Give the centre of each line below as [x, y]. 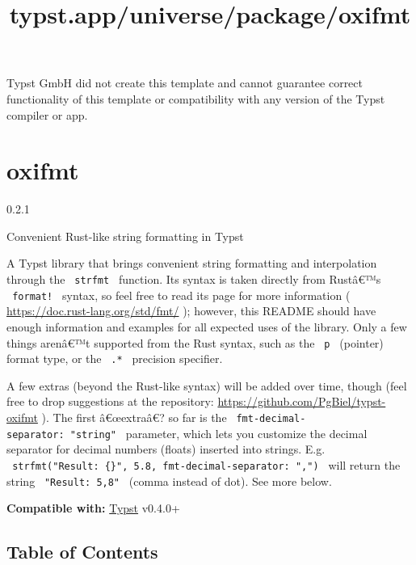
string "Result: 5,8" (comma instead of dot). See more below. [169, 481]
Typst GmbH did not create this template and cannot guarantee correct [185, 83]
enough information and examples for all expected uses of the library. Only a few [207, 326]
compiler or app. [47, 114]
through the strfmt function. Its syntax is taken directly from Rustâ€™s [194, 279]
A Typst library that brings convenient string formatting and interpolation [192, 263]
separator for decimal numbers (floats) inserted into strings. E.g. [166, 449]
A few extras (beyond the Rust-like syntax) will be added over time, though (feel [207, 385]
